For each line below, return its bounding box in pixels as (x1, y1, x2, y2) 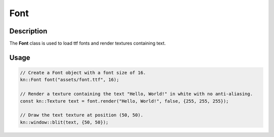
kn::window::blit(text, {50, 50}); (20, 119, 109, 125)
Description (9, 27, 48, 35)
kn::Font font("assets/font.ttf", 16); (20, 77, 119, 83)
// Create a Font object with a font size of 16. (20, 70, 146, 76)
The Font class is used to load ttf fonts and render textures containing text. (9, 40, 166, 47)
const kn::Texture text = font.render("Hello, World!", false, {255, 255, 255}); (20, 98, 229, 104)
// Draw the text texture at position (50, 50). (20, 112, 144, 118)
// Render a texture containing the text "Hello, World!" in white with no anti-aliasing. (20, 91, 253, 97)
